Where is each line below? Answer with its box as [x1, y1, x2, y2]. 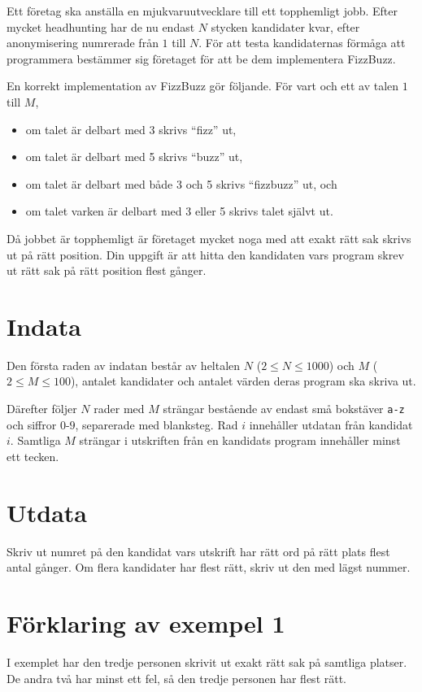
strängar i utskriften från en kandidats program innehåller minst [79, 432, 401, 449]
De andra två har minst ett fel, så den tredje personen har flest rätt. [7, 669, 347, 686]
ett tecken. [7, 447, 59, 464]
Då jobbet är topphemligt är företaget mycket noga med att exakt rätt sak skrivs [7, 229, 411, 246]
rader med [94, 400, 145, 417]
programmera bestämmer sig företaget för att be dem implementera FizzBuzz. [7, 50, 396, 67]
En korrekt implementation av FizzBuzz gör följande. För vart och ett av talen [7, 77, 399, 94]
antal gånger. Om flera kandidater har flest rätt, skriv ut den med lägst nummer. [7, 559, 411, 576]
